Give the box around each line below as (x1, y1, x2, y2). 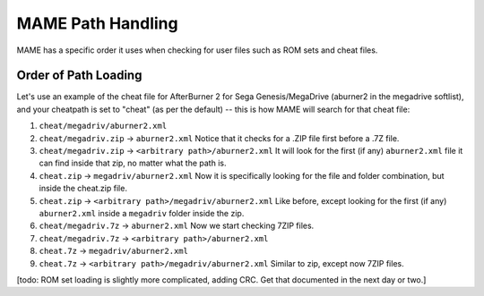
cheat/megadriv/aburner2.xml (39, 121, 168, 131)
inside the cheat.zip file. (39, 183, 127, 194)
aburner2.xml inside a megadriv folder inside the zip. (39, 207, 245, 218)
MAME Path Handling (16, 13, 178, 33)
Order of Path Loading (16, 68, 143, 83)
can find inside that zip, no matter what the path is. (39, 157, 227, 169)
